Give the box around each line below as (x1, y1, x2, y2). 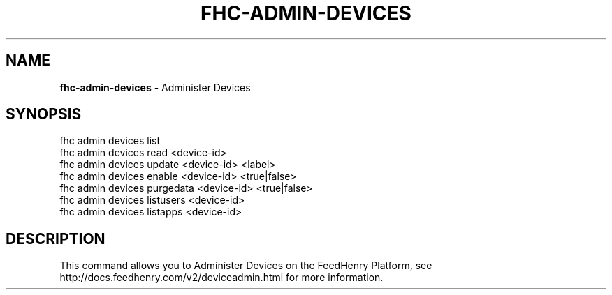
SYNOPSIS (6, 105, 82, 123)
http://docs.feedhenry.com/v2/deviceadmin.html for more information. (59, 271, 384, 284)
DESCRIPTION (6, 229, 105, 248)
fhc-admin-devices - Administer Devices (59, 81, 251, 93)
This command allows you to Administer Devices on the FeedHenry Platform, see (59, 259, 432, 272)
